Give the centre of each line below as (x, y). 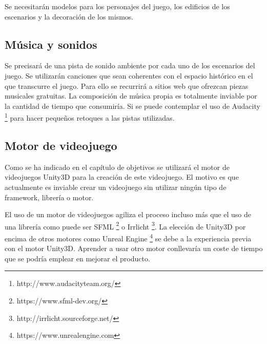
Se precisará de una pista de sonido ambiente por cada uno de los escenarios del (130, 65)
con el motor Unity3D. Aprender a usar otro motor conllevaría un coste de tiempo (134, 248)
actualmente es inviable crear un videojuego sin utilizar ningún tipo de (116, 187)
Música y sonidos (51, 44)
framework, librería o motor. (49, 197)
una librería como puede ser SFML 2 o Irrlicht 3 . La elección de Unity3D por (125, 225)
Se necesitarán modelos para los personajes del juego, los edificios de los (117, 6)
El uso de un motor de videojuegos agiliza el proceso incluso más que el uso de (128, 214)
